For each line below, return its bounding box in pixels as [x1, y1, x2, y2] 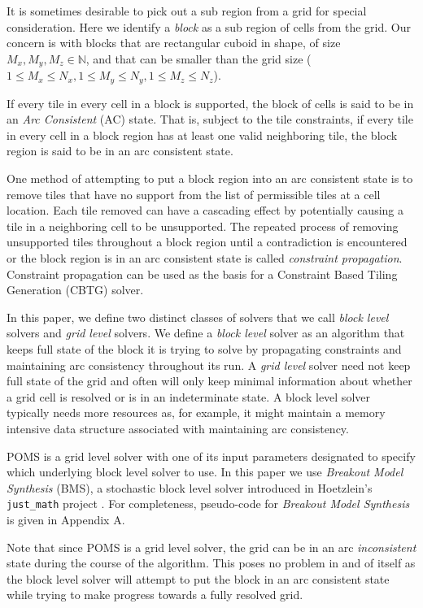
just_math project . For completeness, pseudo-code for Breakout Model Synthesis [7, 495, 410, 512]
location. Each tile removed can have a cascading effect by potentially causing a [7, 202, 404, 219]
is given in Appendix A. [7, 511, 125, 528]
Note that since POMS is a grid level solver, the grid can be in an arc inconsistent [7, 538, 416, 555]
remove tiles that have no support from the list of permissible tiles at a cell [7, 185, 381, 202]
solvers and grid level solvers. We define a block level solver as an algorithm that [7, 324, 405, 341]
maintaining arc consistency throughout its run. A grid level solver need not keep [7, 356, 411, 373]
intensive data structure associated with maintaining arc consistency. [7, 419, 349, 436]
